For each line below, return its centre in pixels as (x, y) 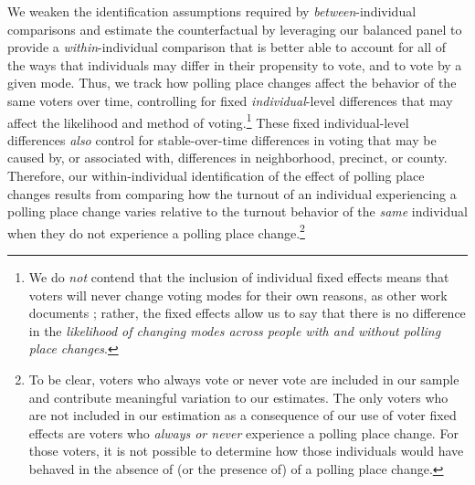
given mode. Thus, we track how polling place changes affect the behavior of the (232, 83)
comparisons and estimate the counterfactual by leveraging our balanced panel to (235, 29)
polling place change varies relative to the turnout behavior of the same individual (237, 211)
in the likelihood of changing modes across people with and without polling (235, 330)
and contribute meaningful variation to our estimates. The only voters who (238, 397)
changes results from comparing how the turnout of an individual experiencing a (232, 193)
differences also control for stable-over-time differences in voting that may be (222, 139)
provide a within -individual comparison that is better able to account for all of (227, 47)
